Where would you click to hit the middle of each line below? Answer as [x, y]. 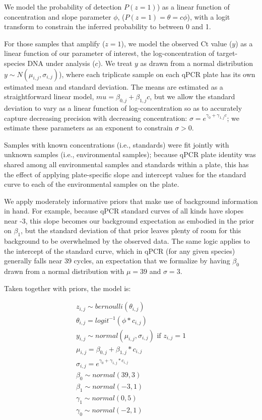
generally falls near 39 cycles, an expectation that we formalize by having [117, 261]
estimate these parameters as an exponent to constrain [88, 128]
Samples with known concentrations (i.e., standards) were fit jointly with [117, 144]
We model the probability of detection [63, 7]
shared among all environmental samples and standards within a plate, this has [126, 164]
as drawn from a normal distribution [197, 63]
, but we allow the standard [192, 96]
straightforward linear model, [49, 96]
